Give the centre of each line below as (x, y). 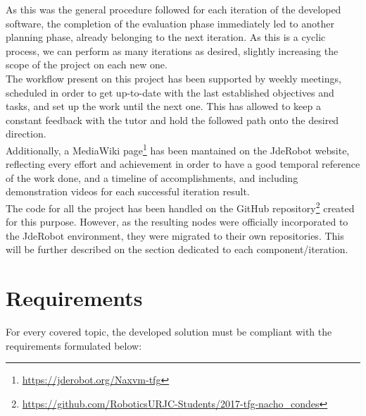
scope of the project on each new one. (87, 65)
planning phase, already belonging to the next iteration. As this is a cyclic (166, 37)
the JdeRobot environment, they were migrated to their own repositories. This (175, 235)
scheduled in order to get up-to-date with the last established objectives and (170, 92)
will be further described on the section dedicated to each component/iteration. (177, 249)
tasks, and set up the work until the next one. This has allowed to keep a (163, 106)
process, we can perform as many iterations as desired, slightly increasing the (172, 50)
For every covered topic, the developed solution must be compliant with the (169, 332)
